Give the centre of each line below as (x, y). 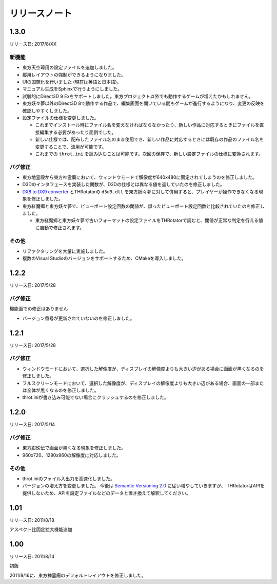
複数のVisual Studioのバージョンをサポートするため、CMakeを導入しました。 (104, 258)
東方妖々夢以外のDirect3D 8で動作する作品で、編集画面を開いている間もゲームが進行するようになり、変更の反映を (143, 103)
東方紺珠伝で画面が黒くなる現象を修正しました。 (74, 448)
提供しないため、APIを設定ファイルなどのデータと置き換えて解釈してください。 (106, 493)
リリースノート (41, 13)
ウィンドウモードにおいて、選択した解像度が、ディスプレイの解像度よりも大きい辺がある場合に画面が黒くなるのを (143, 369)
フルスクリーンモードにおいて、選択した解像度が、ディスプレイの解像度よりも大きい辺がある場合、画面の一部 (138, 383)
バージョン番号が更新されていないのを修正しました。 (78, 318)
